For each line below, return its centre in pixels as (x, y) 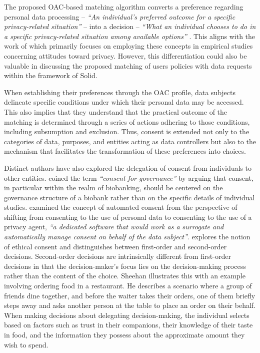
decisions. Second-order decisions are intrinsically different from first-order (117, 256)
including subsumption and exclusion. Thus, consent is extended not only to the (127, 131)
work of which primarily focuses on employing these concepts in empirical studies (128, 46)
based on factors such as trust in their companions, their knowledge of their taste (128, 325)
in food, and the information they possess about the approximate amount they (124, 334)
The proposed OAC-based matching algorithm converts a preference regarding (124, 7)
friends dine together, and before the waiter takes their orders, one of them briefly (130, 295)
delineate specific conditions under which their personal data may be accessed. (124, 102)
